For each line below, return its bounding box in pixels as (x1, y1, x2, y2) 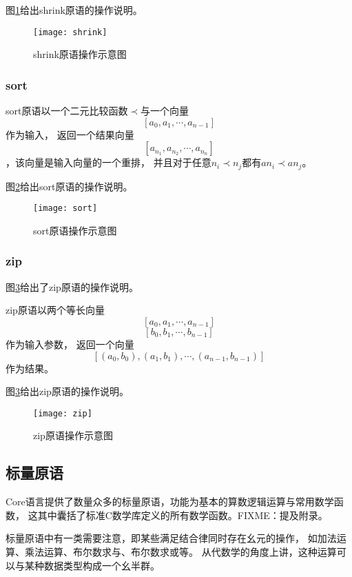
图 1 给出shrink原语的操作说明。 (6, 3, 143, 17)
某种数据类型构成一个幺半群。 (24, 558, 160, 572)
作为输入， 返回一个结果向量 (6, 127, 134, 141)
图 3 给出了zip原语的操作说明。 (6, 279, 138, 294)
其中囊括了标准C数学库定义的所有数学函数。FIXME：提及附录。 (37, 507, 328, 522)
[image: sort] (33, 203, 98, 214)
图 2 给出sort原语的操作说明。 (6, 179, 133, 193)
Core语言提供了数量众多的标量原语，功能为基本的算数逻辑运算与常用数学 (6, 494, 334, 509)
